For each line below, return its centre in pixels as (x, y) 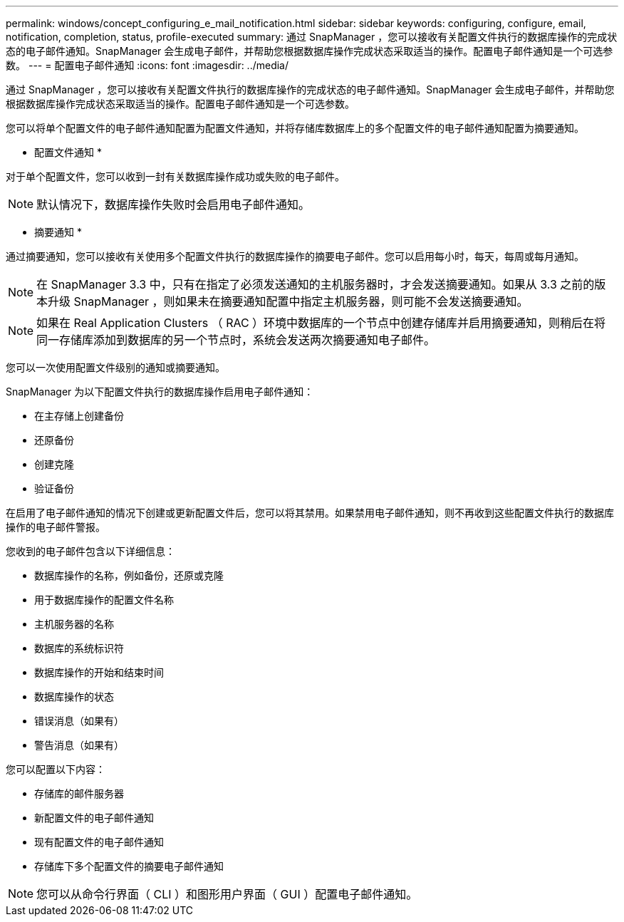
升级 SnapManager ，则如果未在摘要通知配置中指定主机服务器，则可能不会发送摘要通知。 (288, 301)
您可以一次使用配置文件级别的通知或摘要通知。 (115, 367)
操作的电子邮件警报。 (56, 527)
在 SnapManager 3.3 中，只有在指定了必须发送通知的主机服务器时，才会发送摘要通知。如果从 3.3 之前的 (316, 284)
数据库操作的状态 (74, 696)
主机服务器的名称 (74, 624)
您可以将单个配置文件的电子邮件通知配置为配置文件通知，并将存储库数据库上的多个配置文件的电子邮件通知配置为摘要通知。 (295, 128)
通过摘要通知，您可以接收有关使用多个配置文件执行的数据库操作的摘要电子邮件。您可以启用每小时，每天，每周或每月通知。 (295, 256)
